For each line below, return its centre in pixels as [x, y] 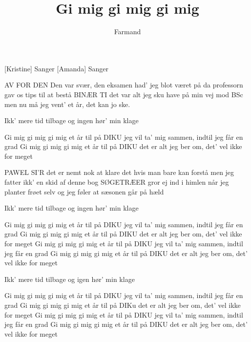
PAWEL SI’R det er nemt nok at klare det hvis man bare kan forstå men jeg [119, 172]
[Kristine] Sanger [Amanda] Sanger [56, 68]
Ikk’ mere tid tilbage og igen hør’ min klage [70, 279]
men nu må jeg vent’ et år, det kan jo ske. [67, 104]
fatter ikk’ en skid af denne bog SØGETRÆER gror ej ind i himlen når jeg [117, 182]
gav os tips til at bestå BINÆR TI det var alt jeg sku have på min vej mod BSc [124, 94]
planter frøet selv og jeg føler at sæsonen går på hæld [84, 191]
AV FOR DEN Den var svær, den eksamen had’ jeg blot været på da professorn [124, 85]
